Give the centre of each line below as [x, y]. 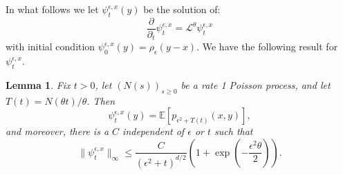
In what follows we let [52, 9]
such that [234, 131]
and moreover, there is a [57, 131]
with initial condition [50, 47]
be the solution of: [182, 9]
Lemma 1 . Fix [38, 84]
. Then [101, 100]
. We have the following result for [267, 47]
